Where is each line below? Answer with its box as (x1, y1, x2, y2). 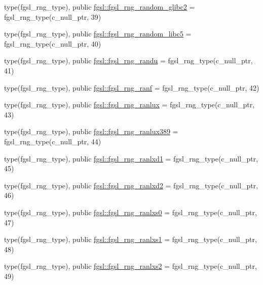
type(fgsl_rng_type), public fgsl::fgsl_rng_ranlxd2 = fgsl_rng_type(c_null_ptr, (4, 180, 258, 190)
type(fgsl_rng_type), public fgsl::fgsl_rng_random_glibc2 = (4, 2, 195, 12)
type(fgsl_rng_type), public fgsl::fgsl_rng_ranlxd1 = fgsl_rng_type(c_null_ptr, (4, 153, 258, 164)
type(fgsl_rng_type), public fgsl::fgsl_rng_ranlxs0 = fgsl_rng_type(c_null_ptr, (4, 207, 257, 217)
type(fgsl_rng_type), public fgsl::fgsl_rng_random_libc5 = (4, 28, 192, 39)
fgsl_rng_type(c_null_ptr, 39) (4, 11, 101, 22)
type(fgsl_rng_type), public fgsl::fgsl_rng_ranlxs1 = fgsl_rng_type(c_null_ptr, (4, 234, 257, 245)
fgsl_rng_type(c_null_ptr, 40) (4, 38, 101, 49)
